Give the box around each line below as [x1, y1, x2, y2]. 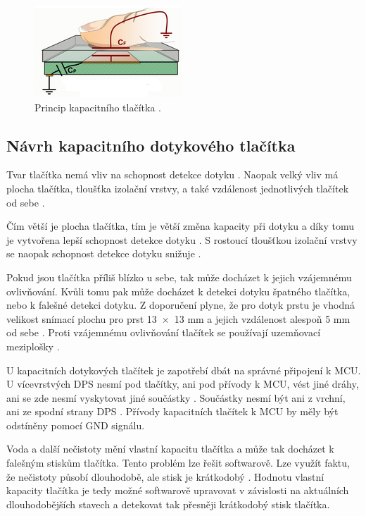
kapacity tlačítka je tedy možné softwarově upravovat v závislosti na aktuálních [6, 483, 349, 498]
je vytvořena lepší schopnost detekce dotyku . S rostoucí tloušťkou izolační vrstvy [6, 232, 358, 247]
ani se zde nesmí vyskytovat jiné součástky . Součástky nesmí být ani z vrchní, [6, 390, 346, 405]
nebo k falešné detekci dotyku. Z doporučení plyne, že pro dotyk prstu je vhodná [6, 297, 355, 312]
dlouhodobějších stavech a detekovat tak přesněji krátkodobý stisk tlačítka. [6, 496, 330, 511]
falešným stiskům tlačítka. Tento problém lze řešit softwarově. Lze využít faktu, [6, 455, 350, 470]
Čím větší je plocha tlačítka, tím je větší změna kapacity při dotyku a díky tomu [6, 219, 355, 233]
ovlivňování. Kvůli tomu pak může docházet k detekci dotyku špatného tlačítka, [6, 283, 351, 298]
